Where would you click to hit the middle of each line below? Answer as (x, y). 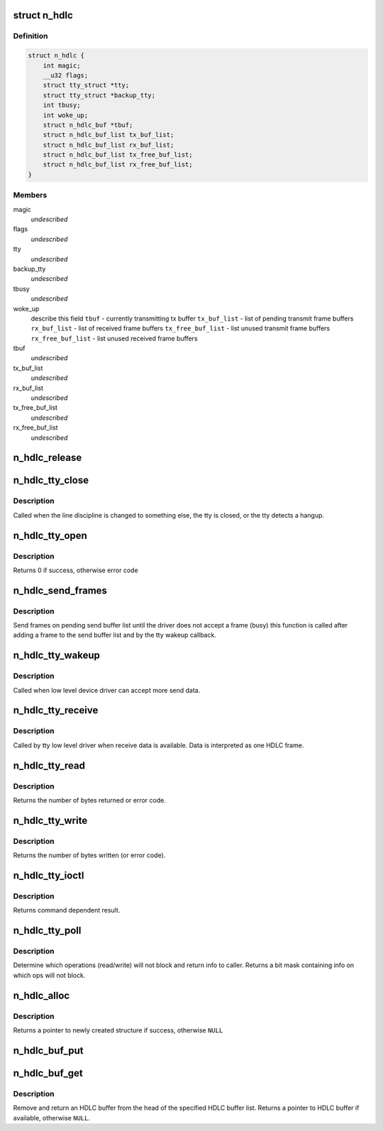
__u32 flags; (66, 75)
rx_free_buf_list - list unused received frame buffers (114, 338)
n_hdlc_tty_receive (56, 710)
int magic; (62, 65)
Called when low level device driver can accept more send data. (107, 690)
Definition (30, 36)
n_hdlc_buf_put (48, 1051)
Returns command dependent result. (67, 910)
